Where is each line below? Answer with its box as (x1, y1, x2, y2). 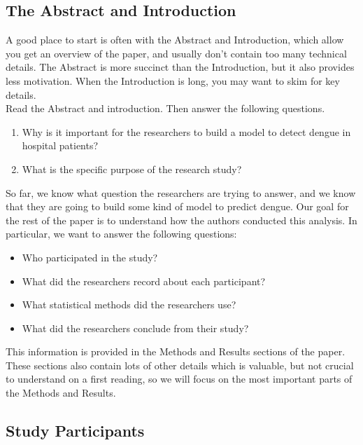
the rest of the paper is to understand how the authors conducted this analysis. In (6, 212, 357, 227)
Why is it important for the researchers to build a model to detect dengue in (22, 124, 351, 139)
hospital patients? (22, 138, 99, 153)
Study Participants (6, 420, 145, 441)
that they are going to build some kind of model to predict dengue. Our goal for (6, 199, 349, 214)
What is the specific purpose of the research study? (22, 161, 242, 176)
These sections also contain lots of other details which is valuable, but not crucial (6, 357, 354, 372)
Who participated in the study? (22, 249, 158, 264)
